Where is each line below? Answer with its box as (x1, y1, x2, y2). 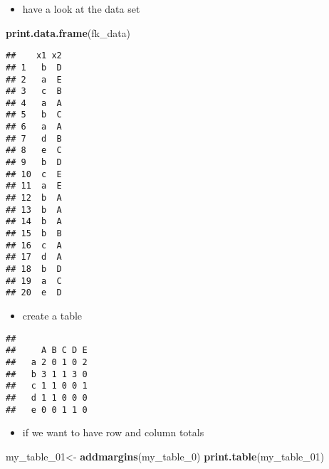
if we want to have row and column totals (22, 425, 204, 440)
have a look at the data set (22, 1, 140, 16)
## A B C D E (6, 345, 88, 356)
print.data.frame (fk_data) (6, 25, 131, 40)
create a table (22, 307, 83, 322)
